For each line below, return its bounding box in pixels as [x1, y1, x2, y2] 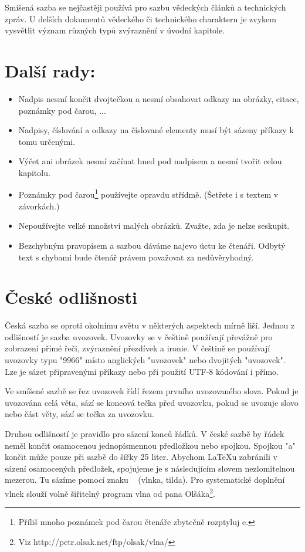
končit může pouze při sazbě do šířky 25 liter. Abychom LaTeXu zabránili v [5, 451, 277, 463]
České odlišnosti [5, 285, 137, 309]
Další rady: [5, 58, 96, 82]
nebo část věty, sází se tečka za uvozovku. [5, 408, 154, 420]
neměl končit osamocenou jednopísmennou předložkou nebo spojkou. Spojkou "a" [5, 439, 296, 451]
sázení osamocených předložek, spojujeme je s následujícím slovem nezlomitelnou [5, 462, 295, 474]
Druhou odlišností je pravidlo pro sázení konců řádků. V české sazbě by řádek [5, 427, 284, 439]
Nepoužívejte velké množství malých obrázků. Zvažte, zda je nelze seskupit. [18, 219, 290, 232]
